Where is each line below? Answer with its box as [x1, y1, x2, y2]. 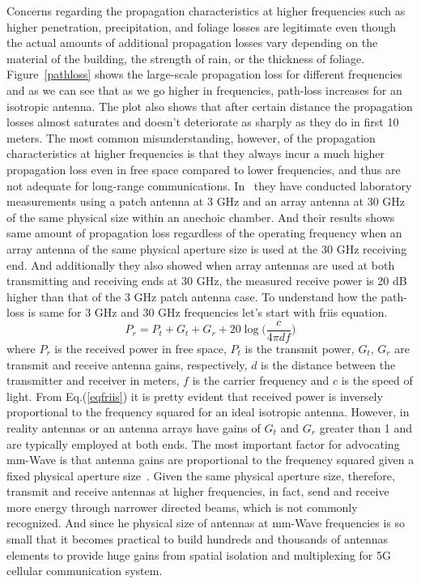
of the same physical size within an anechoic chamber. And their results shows [6, 208, 395, 225]
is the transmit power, [245, 339, 355, 356]
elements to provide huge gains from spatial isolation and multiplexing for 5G [6, 546, 391, 563]
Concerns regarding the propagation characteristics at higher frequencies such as [6, 2, 406, 19]
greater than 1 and [319, 419, 413, 436]
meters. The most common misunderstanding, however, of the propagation [6, 129, 376, 146]
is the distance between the [261, 356, 396, 373]
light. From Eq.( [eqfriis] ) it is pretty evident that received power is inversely [6, 387, 383, 404]
